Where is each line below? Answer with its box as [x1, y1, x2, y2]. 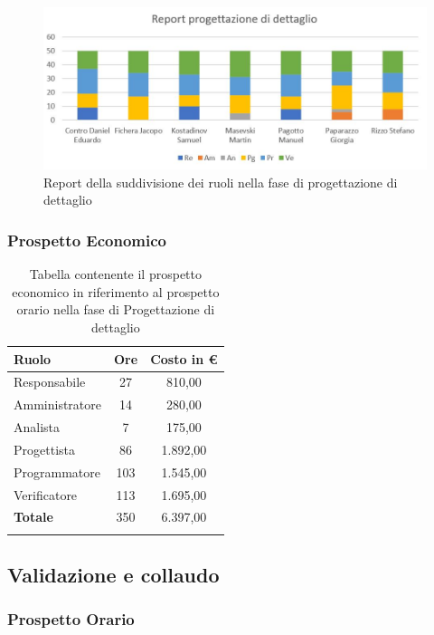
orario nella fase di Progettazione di [16, 300, 215, 319]
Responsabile [14, 372, 86, 391]
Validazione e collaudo [7, 561, 220, 589]
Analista [14, 418, 61, 437]
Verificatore [14, 485, 78, 504]
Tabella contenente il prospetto [29, 265, 202, 284]
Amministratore [14, 395, 101, 414]
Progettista [14, 439, 75, 458]
